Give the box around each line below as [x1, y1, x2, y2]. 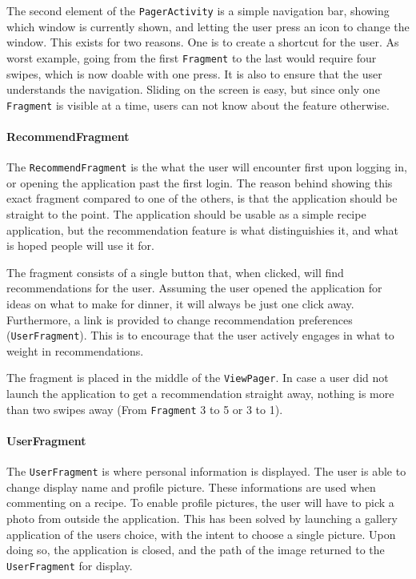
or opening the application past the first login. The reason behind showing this [6, 174, 393, 191]
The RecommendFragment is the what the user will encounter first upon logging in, [6, 159, 407, 175]
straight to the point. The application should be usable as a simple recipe [6, 205, 366, 222]
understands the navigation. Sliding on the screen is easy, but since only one [6, 81, 380, 98]
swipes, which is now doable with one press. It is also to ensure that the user [6, 65, 382, 82]
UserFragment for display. [6, 557, 133, 573]
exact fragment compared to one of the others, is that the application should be [6, 190, 398, 207]
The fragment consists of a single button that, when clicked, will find [6, 263, 344, 280]
